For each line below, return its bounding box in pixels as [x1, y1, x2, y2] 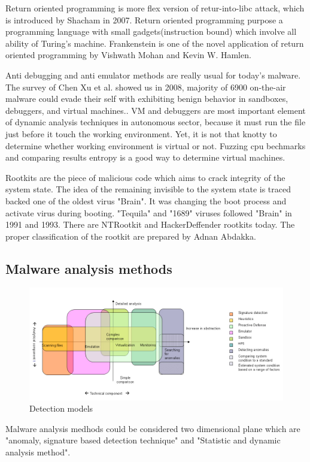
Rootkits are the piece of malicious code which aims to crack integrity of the [5, 171, 285, 183]
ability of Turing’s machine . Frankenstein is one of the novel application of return [5, 37, 304, 49]
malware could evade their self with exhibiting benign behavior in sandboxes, [5, 92, 288, 105]
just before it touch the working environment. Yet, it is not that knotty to [5, 127, 277, 140]
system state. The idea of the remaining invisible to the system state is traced [5, 183, 291, 195]
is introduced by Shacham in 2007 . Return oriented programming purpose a [5, 13, 283, 26]
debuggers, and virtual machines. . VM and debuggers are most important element [5, 104, 306, 116]
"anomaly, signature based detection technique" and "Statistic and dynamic [5, 434, 281, 446]
